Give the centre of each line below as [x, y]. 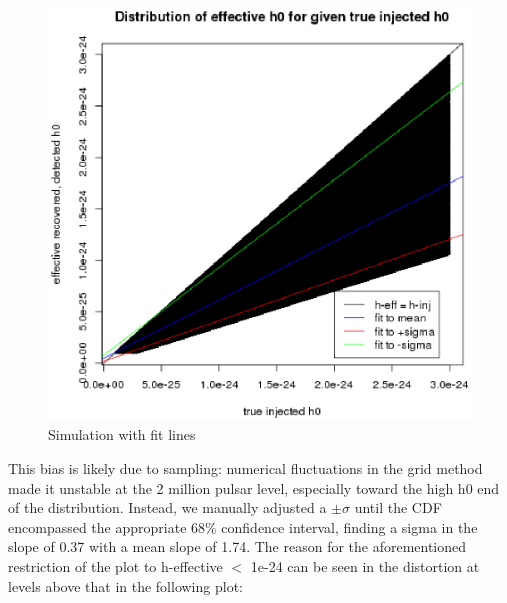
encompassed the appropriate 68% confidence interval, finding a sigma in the [243, 526]
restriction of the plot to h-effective [115, 565]
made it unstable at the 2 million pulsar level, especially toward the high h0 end [254, 487]
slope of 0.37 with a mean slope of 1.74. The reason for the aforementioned [237, 546]
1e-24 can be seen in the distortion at [365, 565]
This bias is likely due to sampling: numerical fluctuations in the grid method [245, 467]
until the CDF [398, 507]
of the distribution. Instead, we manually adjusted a [167, 507]
